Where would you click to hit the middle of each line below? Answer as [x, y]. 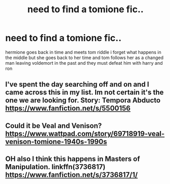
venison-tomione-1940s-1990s [56, 141]
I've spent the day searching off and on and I [77, 84]
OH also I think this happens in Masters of [73, 159]
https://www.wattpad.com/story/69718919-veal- [85, 134]
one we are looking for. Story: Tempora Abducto [83, 100]
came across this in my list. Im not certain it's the [84, 93]
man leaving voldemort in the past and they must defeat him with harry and [84, 63]
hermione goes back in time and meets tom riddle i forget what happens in [83, 52]
